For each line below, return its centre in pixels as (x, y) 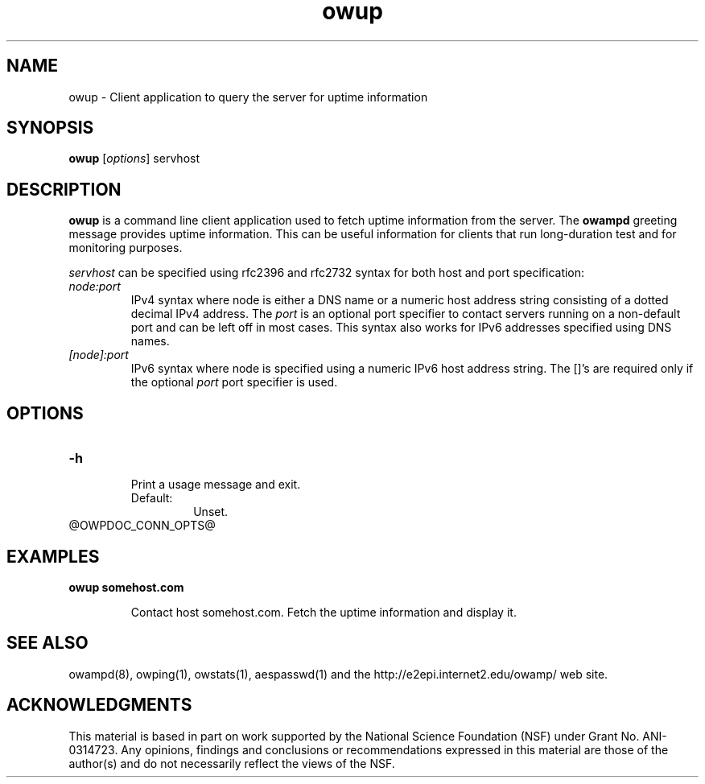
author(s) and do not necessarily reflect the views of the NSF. (232, 763)
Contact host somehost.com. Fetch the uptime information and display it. (324, 612)
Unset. (211, 512)
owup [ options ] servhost (134, 159)
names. (150, 341)
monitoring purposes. (126, 248)
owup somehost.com (126, 587)
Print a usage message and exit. (216, 485)
